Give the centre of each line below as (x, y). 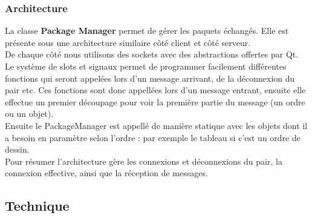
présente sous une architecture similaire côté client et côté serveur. (128, 42)
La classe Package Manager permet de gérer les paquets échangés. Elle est (147, 31)
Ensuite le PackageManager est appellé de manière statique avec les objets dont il (156, 125)
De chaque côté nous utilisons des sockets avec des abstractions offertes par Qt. (152, 54)
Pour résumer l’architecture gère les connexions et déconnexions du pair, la (144, 161)
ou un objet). (29, 114)
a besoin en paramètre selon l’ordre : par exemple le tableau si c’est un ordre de (153, 137)
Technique (37, 206)
